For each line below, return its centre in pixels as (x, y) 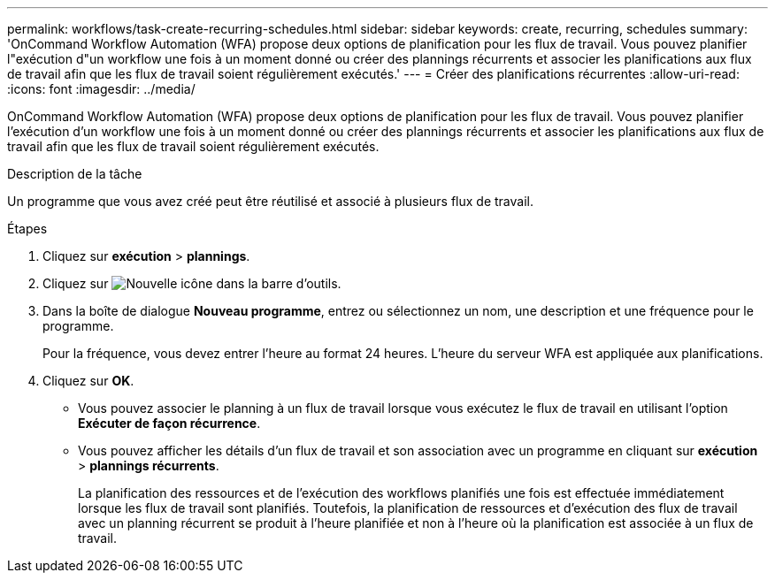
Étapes (27, 229)
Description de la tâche (75, 174)
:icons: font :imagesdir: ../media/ (101, 89)
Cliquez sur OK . (88, 381)
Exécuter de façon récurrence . (169, 423)
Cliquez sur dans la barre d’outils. (192, 283)
